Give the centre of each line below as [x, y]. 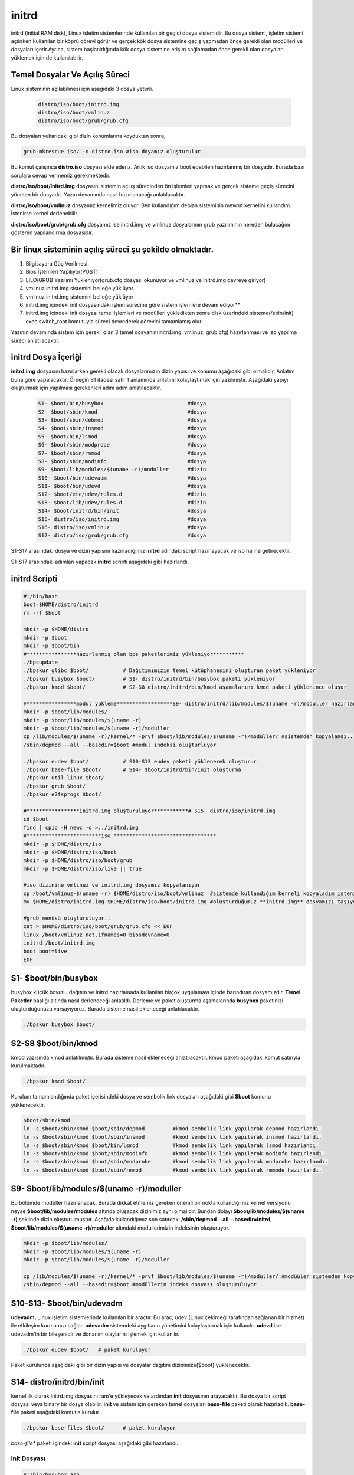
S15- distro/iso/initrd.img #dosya [122, 519]
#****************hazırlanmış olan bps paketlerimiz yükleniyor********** [134, 654]
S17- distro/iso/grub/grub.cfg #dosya [122, 536]
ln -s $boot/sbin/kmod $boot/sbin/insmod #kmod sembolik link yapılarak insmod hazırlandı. [173, 1137]
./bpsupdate [41, 662]
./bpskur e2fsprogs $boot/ [62, 794]
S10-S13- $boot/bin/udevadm [67, 1303]
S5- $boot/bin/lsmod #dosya [122, 436]
